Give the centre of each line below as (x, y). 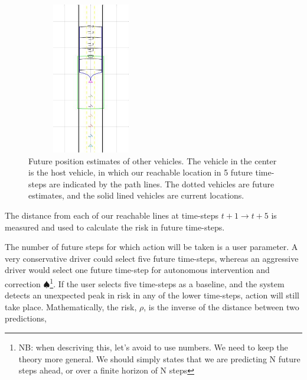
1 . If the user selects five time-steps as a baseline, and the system (167, 282)
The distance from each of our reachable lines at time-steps (112, 215)
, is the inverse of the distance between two (221, 306)
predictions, (26, 318)
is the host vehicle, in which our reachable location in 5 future (141, 172)
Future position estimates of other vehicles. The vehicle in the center (153, 160)
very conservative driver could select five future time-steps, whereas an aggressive (152, 258)
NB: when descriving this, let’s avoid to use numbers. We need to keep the (153, 347)
